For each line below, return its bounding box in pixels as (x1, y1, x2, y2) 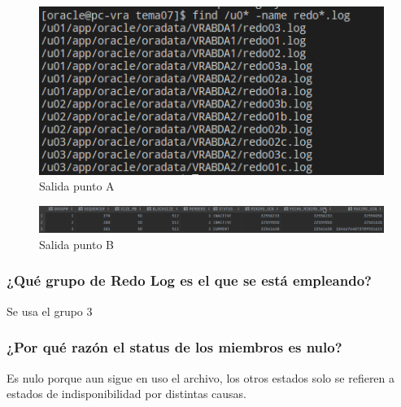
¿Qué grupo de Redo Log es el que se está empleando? (7, 270, 372, 291)
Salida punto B (39, 235, 114, 252)
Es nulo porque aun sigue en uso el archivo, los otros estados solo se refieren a (7, 369, 395, 386)
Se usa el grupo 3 (7, 302, 93, 319)
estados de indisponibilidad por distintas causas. (7, 385, 247, 402)
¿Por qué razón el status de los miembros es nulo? (7, 337, 342, 357)
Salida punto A (39, 177, 115, 195)
